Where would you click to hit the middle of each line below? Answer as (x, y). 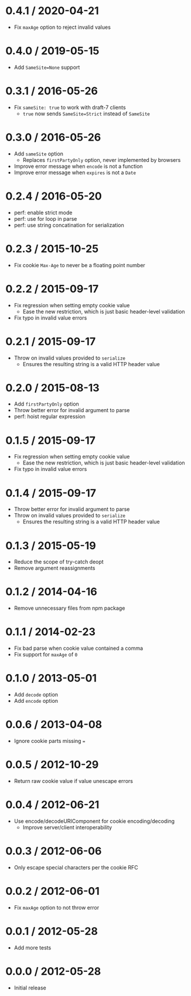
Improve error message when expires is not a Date (75, 172)
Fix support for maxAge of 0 (46, 655)
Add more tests (33, 947)
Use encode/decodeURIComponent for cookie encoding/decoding (94, 821)
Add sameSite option (39, 154)
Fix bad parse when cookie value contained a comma (79, 648)
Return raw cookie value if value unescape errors (73, 781)
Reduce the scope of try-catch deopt (59, 562)
